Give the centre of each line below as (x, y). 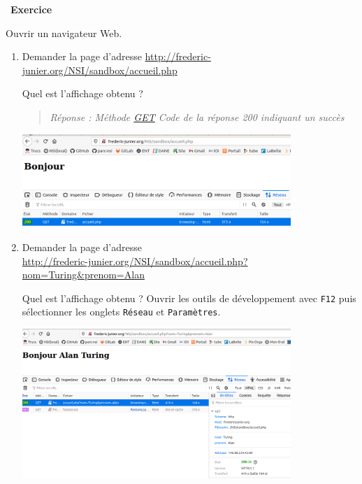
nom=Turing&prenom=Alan (83, 275)
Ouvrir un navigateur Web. (64, 33)
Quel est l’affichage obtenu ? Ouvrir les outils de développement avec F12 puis (189, 298)
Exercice (31, 9)
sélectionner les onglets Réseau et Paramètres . (121, 312)
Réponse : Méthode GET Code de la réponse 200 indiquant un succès (197, 116)
